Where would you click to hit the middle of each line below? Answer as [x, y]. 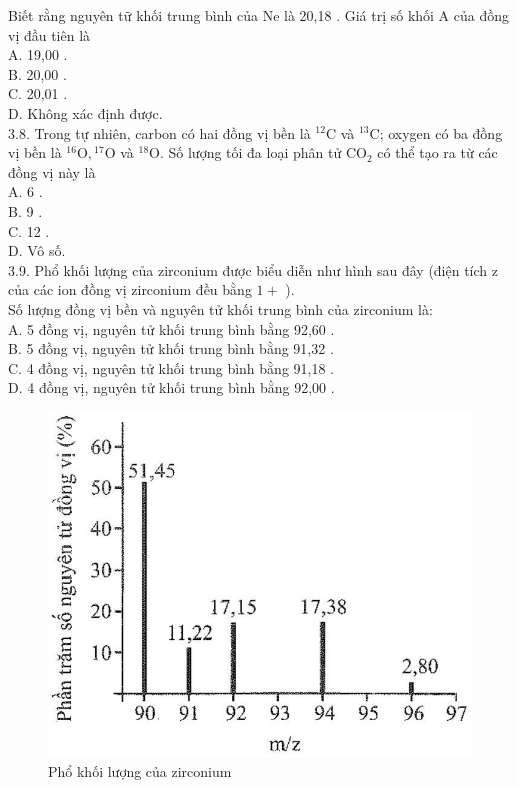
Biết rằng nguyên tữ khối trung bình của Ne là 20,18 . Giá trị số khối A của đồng [259, 15]
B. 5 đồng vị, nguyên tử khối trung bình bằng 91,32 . [171, 348]
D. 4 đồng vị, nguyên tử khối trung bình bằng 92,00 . [171, 387]
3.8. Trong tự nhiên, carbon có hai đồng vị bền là [159, 132]
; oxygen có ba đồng [441, 132]
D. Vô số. [37, 250]
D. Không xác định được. [85, 112]
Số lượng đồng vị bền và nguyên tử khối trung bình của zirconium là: [220, 308]
